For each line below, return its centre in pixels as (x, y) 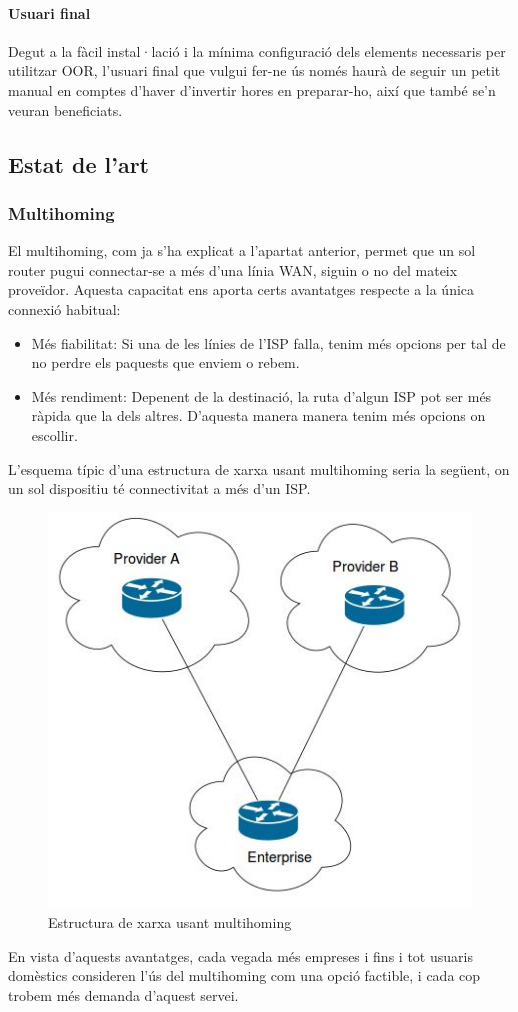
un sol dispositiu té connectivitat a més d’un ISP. (159, 488)
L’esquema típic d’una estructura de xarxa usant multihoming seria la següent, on (259, 468)
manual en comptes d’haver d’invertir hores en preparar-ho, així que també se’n (252, 89)
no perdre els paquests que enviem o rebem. (165, 362)
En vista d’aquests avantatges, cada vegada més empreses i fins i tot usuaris (240, 955)
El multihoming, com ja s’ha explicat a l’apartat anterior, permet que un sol (242, 250)
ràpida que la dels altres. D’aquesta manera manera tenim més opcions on (258, 415)
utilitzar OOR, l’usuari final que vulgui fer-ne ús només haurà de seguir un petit (254, 70)
